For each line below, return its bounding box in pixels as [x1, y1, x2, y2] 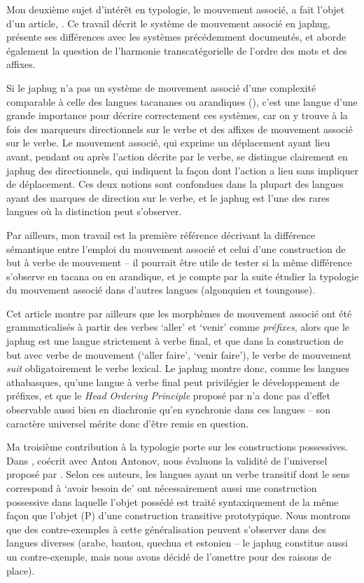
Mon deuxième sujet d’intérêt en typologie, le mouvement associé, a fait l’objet [6, 2, 345, 16]
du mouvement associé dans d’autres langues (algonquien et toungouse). [6, 282, 316, 297]
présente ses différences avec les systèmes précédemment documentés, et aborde [6, 29, 346, 44]
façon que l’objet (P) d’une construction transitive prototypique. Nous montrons [6, 508, 351, 523]
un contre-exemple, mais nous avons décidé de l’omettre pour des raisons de [6, 549, 332, 563]
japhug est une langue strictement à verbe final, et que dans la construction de [6, 334, 344, 348]
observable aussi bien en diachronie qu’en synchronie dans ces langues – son [6, 402, 331, 417]
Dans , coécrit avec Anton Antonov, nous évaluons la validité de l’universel [6, 453, 328, 467]
